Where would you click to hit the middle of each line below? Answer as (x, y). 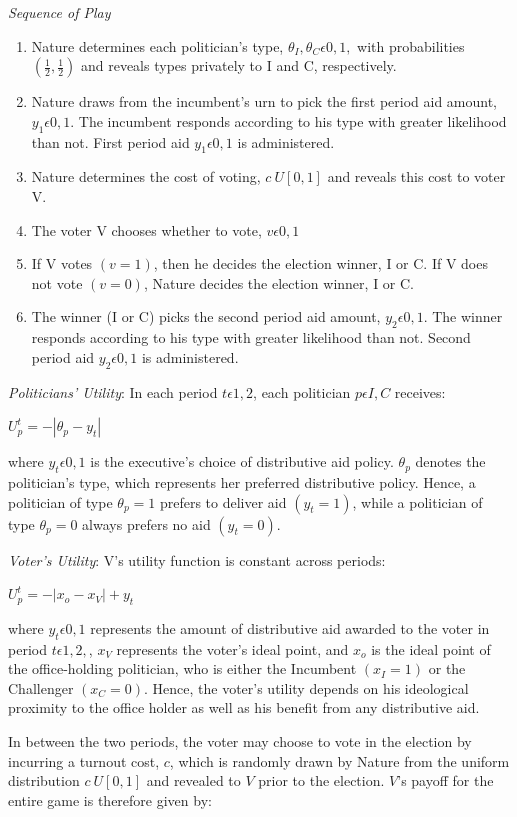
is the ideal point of (431, 648)
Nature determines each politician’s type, (157, 45)
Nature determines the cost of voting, (146, 176)
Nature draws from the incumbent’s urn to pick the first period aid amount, (264, 101)
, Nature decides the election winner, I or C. (278, 282)
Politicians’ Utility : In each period (113, 391)
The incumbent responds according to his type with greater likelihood (292, 120)
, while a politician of (417, 501)
